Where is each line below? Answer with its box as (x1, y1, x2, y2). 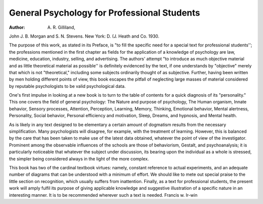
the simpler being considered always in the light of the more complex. (9, 156, 149, 162)
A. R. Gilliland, (47, 24, 75, 30)
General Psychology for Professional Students (9, 7, 201, 18)
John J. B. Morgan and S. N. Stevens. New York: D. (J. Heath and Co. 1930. (9, 33, 160, 39)
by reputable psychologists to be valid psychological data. (9, 83, 126, 89)
